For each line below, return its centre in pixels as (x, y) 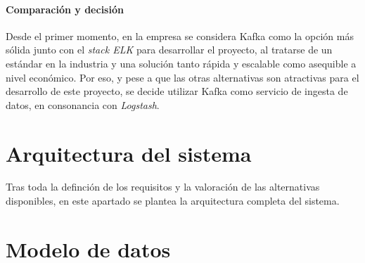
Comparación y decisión (65, 9)
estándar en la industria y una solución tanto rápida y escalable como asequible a (181, 63)
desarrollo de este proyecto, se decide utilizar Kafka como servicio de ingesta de (177, 91)
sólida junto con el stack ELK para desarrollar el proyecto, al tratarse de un (169, 50)
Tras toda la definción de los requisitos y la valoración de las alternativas (163, 187)
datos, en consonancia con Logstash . (83, 104)
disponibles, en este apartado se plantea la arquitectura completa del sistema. (173, 201)
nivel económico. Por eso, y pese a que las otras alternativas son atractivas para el (182, 77)
